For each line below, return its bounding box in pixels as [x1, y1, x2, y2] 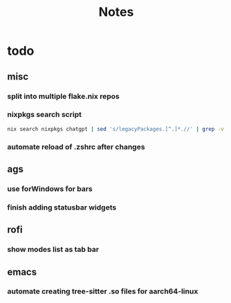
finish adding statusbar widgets [7, 202, 117, 212]
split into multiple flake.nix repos [7, 91, 120, 101]
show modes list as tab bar [7, 245, 99, 255]
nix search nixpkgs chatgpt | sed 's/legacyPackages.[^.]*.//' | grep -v [7, 125, 225, 132]
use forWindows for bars [7, 184, 93, 194]
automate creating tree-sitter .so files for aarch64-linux [7, 286, 198, 296]
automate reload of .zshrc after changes [7, 142, 145, 151]
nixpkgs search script [7, 110, 82, 120]
